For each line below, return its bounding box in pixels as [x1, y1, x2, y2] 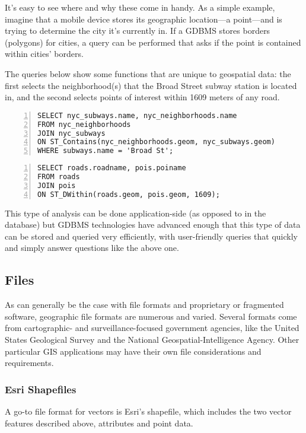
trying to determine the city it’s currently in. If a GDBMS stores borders [5, 24, 270, 37]
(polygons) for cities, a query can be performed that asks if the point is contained [5, 36, 301, 48]
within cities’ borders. [5, 47, 84, 60]
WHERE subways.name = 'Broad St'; [37, 147, 174, 155]
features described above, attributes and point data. [5, 416, 193, 429]
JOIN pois [37, 181, 76, 190]
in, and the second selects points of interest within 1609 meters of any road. [5, 91, 280, 103]
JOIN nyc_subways [37, 129, 106, 138]
